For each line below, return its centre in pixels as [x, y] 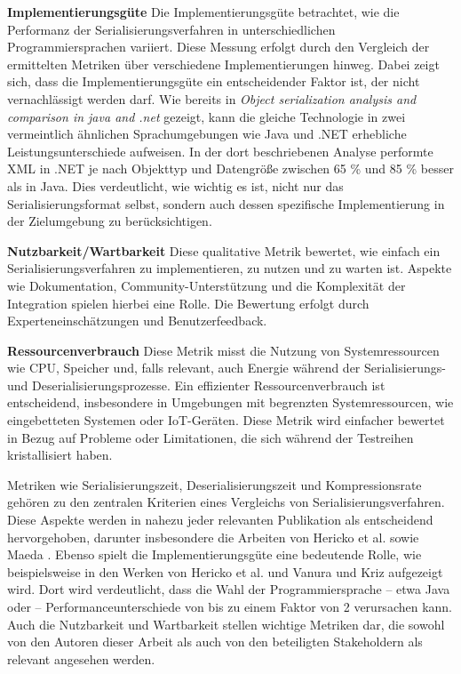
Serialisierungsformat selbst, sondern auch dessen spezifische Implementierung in [226, 203]
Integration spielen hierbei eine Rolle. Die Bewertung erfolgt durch [188, 303]
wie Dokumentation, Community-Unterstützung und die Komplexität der [207, 285]
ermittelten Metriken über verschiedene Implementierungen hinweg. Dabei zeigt [223, 64]
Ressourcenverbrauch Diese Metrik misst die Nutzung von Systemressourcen [223, 350]
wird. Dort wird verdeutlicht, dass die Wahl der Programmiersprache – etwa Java [229, 589]
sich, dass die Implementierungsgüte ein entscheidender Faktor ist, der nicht [214, 81]
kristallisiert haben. [60, 455]
